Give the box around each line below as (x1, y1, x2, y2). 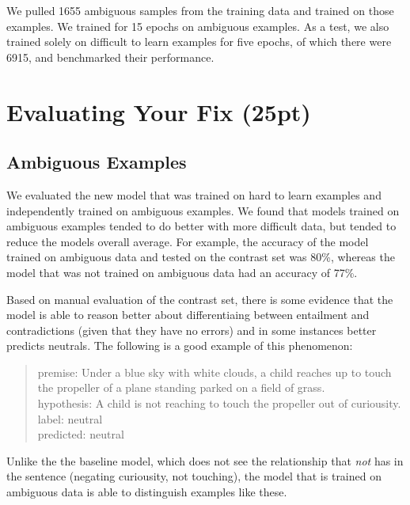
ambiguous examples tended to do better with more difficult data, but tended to (6, 218, 397, 234)
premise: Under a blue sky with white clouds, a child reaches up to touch (37, 363, 392, 380)
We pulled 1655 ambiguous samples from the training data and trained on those (6, 2, 394, 18)
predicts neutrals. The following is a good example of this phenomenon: (6, 337, 353, 354)
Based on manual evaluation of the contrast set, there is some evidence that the (6, 290, 393, 307)
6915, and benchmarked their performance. (6, 48, 214, 65)
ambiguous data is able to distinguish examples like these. (6, 484, 287, 500)
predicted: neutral (37, 426, 124, 442)
